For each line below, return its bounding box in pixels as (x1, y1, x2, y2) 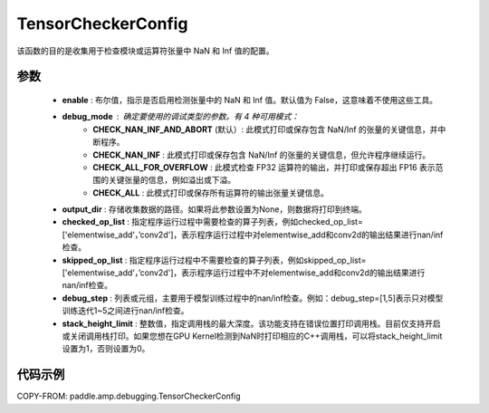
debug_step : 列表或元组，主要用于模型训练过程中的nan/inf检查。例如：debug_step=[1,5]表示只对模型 (62, 293, 444, 303)
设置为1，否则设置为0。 (62, 343, 150, 354)
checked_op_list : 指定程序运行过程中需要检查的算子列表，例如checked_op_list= (62, 216, 364, 227)
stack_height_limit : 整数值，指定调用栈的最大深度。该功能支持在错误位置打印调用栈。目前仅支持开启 (62, 318, 441, 329)
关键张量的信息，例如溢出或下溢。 (108, 175, 235, 186)
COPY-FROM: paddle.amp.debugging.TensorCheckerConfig (16, 390, 241, 402)
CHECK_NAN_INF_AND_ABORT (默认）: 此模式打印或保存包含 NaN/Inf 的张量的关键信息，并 (92, 123, 438, 135)
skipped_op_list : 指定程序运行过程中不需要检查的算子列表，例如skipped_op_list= (62, 255, 367, 265)
